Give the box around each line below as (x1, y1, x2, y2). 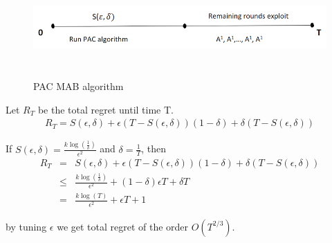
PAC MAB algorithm (33, 78, 124, 93)
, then (141, 141, 166, 156)
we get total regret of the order (57, 219, 189, 233)
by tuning (6, 219, 47, 233)
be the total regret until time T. (37, 102, 174, 116)
